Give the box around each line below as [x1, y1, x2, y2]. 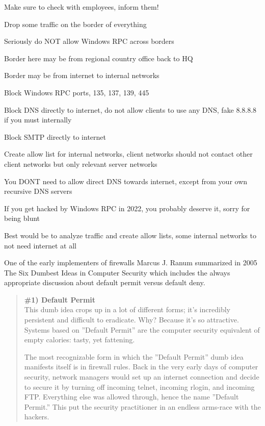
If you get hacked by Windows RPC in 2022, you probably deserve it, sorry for [4, 203, 250, 213]
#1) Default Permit [24, 294, 96, 305]
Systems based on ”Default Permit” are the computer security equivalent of [24, 324, 260, 335]
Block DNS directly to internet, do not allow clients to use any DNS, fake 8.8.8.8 [4, 104, 257, 115]
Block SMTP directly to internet [4, 131, 106, 142]
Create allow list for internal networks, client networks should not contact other [4, 148, 253, 159]
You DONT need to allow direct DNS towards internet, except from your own [4, 176, 248, 186]
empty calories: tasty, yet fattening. [24, 334, 135, 345]
